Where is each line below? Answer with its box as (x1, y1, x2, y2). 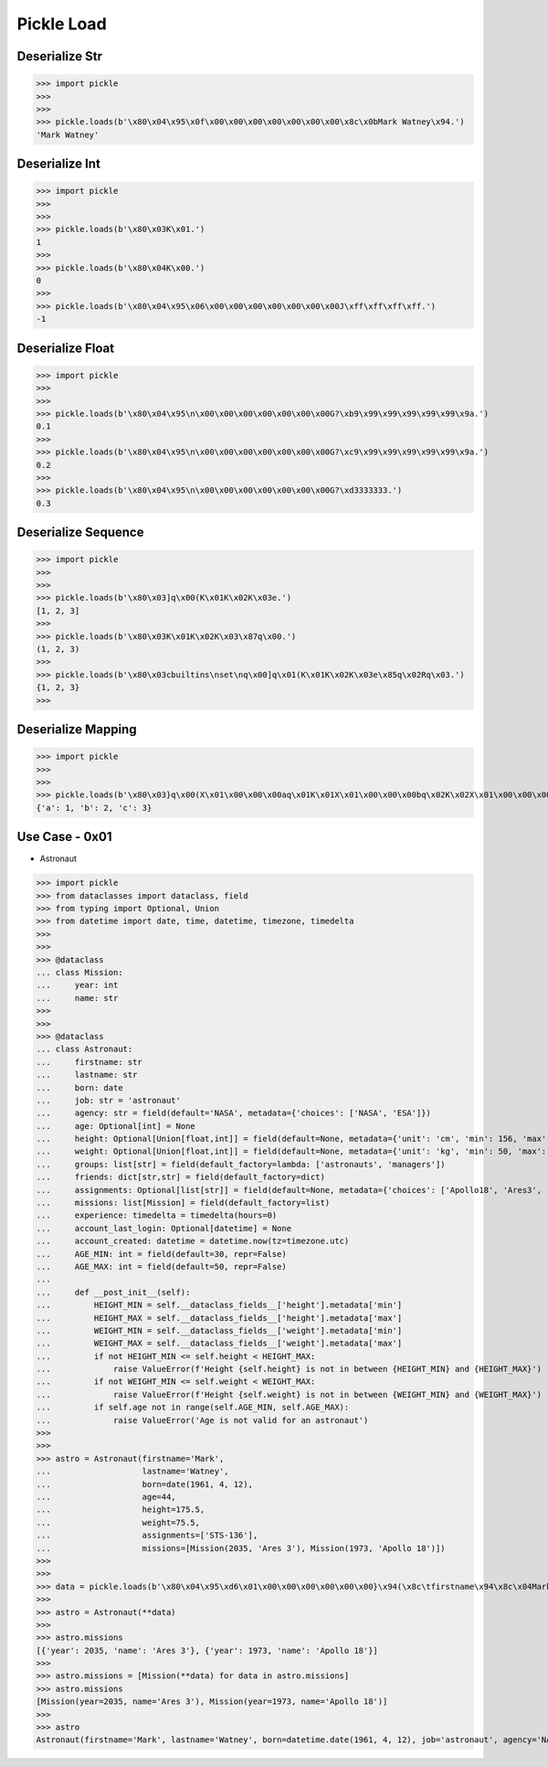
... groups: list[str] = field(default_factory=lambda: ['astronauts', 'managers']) (36, 1159, 447, 1169)
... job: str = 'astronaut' (36, 1095, 182, 1105)
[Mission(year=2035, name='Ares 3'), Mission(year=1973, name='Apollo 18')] (36, 1697, 388, 1707)
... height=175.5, (36, 1505, 205, 1515)
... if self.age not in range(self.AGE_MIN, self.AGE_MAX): (36, 1402, 350, 1412)
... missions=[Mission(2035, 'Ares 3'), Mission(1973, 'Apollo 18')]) (36, 1543, 447, 1553)
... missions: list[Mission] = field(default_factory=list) (36, 1198, 331, 1208)
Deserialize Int (16, 156, 100, 172)
